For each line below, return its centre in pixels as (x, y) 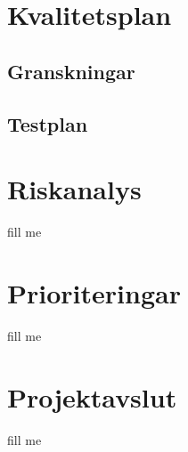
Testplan (48, 123)
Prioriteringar (94, 292)
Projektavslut (92, 396)
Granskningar (71, 71)
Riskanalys (74, 189)
